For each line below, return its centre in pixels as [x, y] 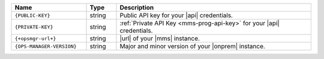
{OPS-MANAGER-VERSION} [46, 46]
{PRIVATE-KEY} [34, 27]
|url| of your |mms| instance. [160, 38]
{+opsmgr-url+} [35, 38]
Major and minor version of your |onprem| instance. [192, 46]
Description [137, 7]
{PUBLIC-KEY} [32, 15]
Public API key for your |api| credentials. [176, 15]
